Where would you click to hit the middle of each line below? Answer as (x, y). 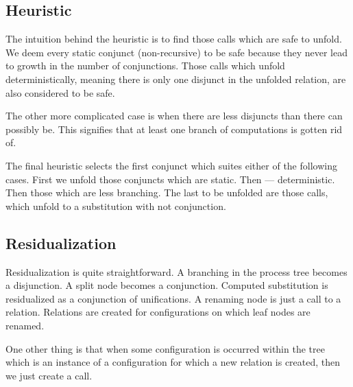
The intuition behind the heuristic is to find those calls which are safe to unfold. (174, 39)
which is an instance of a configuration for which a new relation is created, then (173, 362)
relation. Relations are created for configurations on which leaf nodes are (158, 312)
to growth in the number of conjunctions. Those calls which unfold (145, 66)
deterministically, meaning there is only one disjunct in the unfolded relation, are (176, 79)
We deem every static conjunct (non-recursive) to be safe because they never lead (176, 52)
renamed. (25, 325)
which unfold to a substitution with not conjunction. (116, 206)
